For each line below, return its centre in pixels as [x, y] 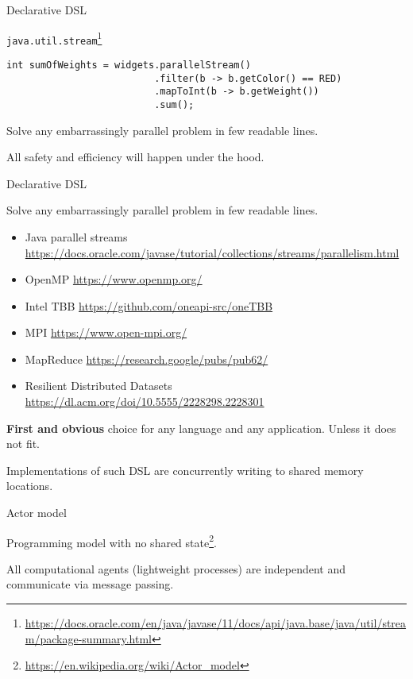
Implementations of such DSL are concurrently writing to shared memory [185, 470]
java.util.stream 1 [54, 38]
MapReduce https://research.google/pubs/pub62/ [147, 359]
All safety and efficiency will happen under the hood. [135, 157]
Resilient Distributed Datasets [98, 386]
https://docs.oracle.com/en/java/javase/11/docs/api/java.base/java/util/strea [216, 623]
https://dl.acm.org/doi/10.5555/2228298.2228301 [145, 401]
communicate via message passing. [90, 584]
